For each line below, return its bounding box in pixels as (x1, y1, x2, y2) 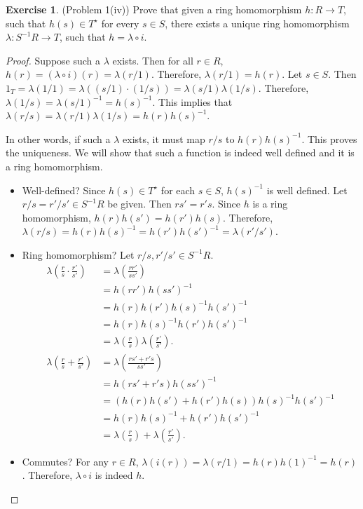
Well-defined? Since (22, 182, 106, 197)
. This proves (301, 131, 357, 146)
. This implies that (152, 94, 233, 109)
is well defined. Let (266, 182, 348, 197)
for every (101, 15, 139, 30)
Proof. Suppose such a (6, 53, 101, 67)
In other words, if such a (6, 131, 111, 146)
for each (160, 182, 196, 197)
